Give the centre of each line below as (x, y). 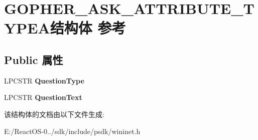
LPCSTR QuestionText (43, 97)
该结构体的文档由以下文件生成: (54, 114)
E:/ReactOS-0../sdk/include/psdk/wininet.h (72, 131)
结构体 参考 (88, 28)
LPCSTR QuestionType (44, 80)
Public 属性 (34, 59)
